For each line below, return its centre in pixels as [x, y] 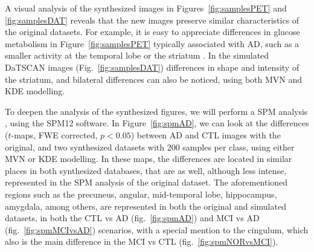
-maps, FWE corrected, [54, 134]
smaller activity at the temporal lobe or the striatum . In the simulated [137, 55]
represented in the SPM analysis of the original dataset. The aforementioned [146, 182]
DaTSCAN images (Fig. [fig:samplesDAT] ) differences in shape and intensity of [152, 67]
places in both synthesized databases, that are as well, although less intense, [146, 170]
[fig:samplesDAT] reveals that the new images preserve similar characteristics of [152, 20]
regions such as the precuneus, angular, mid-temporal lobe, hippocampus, [141, 194]
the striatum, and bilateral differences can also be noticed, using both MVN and [154, 79]
